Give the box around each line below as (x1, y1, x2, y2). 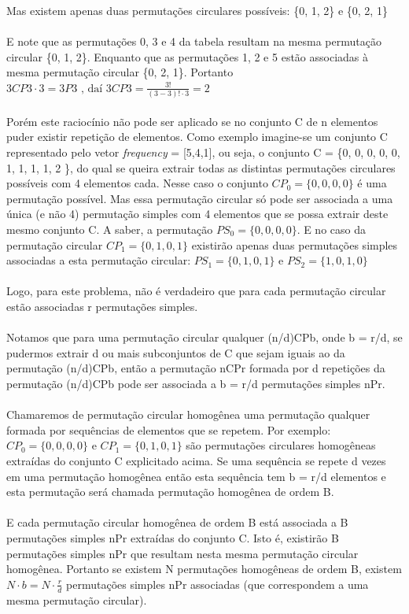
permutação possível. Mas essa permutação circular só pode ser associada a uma (6, 190, 393, 206)
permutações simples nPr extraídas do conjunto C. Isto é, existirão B (6, 529, 339, 546)
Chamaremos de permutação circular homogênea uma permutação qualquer (6, 406, 370, 423)
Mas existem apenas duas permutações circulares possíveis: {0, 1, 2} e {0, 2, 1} (6, 2, 388, 18)
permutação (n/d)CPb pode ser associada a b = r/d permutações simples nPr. (6, 375, 385, 391)
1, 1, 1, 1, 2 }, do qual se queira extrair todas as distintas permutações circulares (6, 159, 396, 176)
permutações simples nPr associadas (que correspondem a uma (66, 575, 369, 592)
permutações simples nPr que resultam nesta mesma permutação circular (6, 545, 359, 561)
